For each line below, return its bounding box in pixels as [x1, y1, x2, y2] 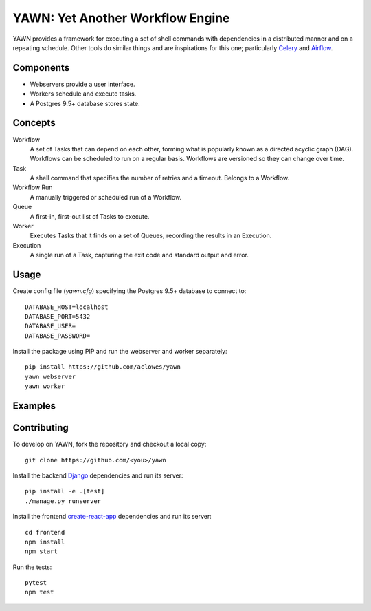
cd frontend [25, 528, 65, 536]
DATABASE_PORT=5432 [25, 312, 91, 320]
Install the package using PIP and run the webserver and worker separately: [12, 347, 227, 356]
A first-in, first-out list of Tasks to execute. [30, 212, 150, 220]
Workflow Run [12, 183, 53, 192]
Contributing [12, 422, 69, 433]
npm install [25, 537, 65, 546]
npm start [25, 548, 58, 555]
